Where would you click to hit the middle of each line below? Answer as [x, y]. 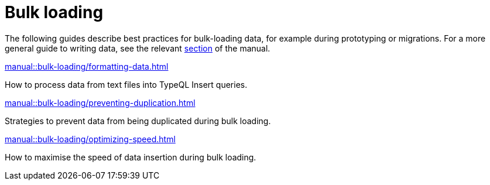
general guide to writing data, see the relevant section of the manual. [138, 48]
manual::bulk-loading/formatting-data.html [87, 66]
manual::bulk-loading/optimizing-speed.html [90, 139]
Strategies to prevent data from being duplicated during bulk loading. [138, 121]
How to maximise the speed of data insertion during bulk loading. [131, 157]
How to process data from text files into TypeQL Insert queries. [126, 84]
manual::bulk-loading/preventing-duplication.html [100, 102]
